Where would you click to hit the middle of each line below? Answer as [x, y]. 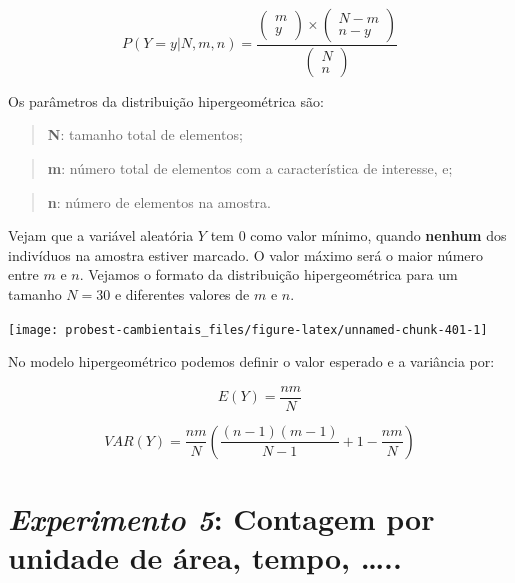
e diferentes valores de [182, 294]
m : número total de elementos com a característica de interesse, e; [250, 168]
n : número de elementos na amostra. [159, 201]
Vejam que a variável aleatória [101, 235]
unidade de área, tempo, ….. [205, 557]
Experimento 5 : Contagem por [221, 519]
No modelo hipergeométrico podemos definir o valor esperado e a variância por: [251, 361]
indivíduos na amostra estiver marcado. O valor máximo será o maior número [246, 254]
